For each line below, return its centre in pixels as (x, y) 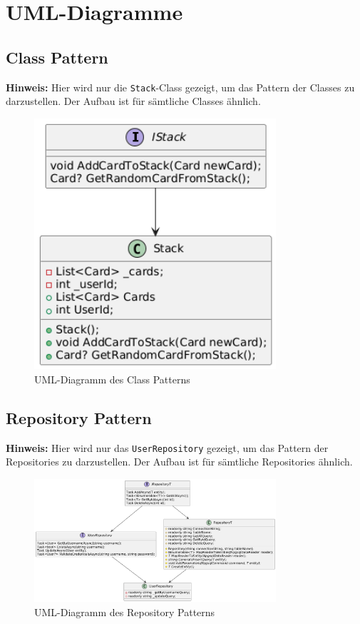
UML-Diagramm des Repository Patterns (125, 612)
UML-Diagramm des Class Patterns (112, 379)
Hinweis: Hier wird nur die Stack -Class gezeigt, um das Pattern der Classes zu (180, 87)
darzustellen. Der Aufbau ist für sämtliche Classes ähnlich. (133, 101)
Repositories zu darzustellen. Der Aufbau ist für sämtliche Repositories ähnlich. (179, 462)
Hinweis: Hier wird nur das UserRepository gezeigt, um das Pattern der (167, 447)
